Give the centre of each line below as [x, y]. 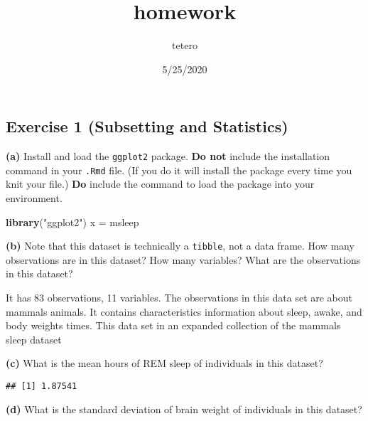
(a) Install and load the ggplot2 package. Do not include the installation [168, 156]
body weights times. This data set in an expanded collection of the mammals [173, 325]
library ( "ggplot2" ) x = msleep [72, 222]
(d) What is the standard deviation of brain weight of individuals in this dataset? [184, 409]
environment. [34, 198]
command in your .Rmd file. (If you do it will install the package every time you [179, 170]
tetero [185, 45]
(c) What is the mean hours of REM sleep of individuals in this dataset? [164, 363]
